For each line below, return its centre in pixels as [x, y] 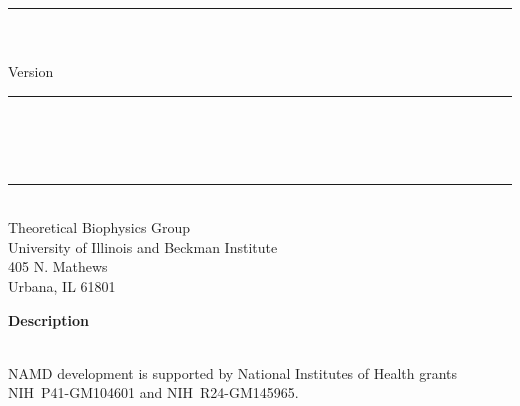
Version [31, 71]
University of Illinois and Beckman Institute [143, 246]
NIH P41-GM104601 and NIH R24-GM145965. [153, 392]
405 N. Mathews [58, 266]
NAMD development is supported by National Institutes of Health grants [233, 372]
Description [49, 319]
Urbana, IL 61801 [62, 285]
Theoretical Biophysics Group [99, 227]
